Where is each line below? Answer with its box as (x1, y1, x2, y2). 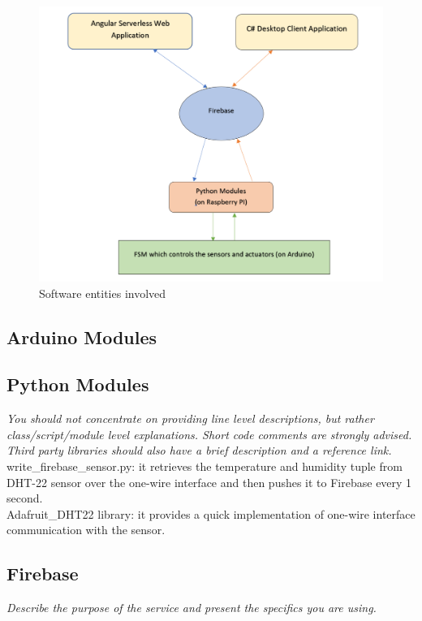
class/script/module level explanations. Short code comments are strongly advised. (6, 425, 412, 442)
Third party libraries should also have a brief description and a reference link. (6, 442, 392, 459)
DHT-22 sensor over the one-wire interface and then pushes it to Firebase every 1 (6, 473, 412, 490)
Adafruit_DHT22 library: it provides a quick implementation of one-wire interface (6, 505, 416, 522)
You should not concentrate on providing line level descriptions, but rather (6, 410, 374, 427)
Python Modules (6, 372, 149, 397)
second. (6, 489, 43, 507)
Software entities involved (39, 284, 166, 301)
